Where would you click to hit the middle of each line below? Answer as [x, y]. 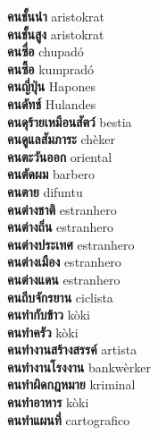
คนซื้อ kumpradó [51, 68]
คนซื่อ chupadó [46, 51]
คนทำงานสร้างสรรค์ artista [72, 350]
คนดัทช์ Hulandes [52, 103]
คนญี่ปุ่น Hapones [51, 86]
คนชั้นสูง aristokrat [56, 34]
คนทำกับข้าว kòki [49, 315]
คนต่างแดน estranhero [64, 279]
